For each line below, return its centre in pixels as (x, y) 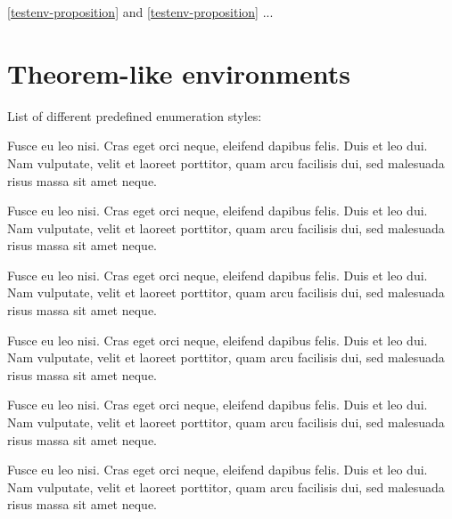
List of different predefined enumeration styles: (135, 115)
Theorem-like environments (179, 73)
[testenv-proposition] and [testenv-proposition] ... (140, 12)
